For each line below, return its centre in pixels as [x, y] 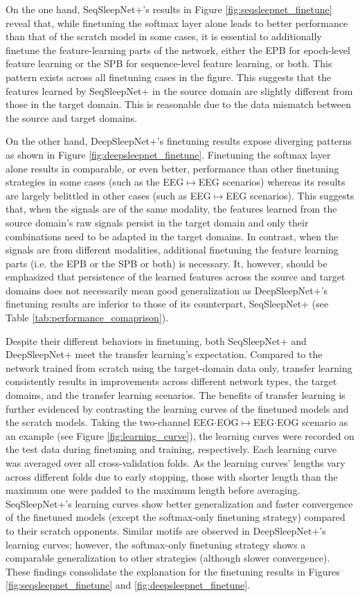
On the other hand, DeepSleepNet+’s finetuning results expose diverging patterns [179, 141]
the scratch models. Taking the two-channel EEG [110, 422]
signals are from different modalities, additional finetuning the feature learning [172, 250]
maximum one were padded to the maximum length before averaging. [153, 490]
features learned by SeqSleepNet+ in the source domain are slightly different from [179, 90]
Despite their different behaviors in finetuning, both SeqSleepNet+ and [156, 340]
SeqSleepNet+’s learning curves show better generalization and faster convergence [179, 503]
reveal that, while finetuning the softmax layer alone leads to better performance [177, 23]
